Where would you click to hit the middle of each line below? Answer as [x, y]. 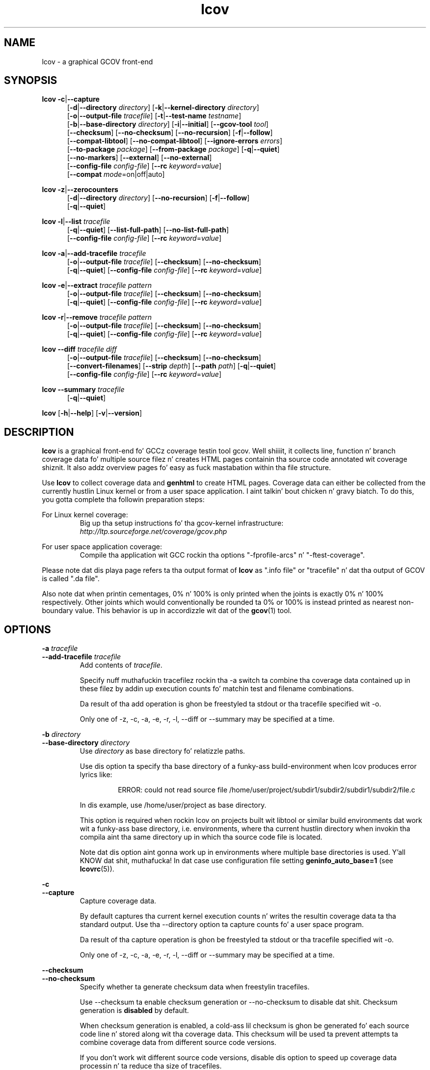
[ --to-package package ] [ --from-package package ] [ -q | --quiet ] [174, 149]
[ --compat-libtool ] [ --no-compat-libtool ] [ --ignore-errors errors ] [175, 141]
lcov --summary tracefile [83, 390]
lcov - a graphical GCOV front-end [97, 61]
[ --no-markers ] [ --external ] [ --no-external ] [140, 158]
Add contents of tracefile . [121, 665]
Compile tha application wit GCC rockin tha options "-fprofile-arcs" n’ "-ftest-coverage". [222, 555]
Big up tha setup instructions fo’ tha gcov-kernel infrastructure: [182, 523]
